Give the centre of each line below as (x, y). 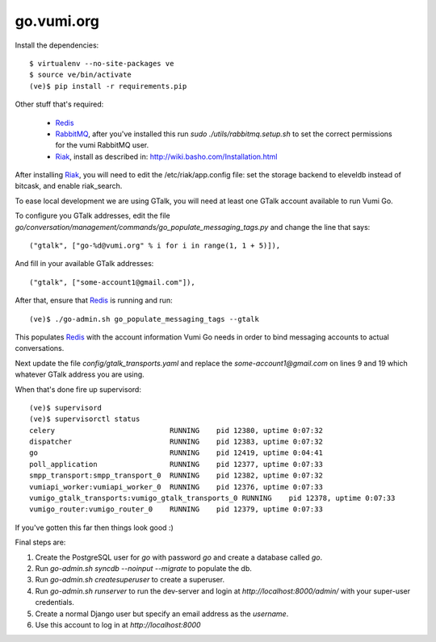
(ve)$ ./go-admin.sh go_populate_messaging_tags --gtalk (145, 319)
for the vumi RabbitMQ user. (102, 145)
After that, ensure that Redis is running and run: (94, 300)
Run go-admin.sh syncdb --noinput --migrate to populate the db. (143, 568)
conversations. (40, 348)
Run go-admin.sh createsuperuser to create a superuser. (130, 580)
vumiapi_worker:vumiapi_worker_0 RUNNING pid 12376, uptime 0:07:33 (176, 487)
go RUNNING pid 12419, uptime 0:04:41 (176, 453)
